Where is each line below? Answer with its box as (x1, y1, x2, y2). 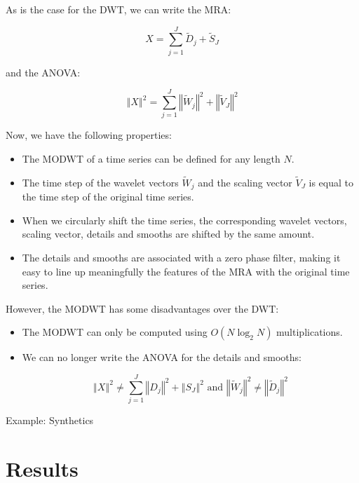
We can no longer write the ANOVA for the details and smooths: (22, 350, 302, 365)
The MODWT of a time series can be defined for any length (22, 151, 280, 166)
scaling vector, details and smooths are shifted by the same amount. (22, 226, 315, 241)
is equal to (309, 175, 353, 189)
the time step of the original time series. (22, 189, 194, 204)
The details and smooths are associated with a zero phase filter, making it (22, 250, 341, 265)
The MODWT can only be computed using (22, 325, 208, 339)
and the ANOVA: (6, 64, 81, 79)
